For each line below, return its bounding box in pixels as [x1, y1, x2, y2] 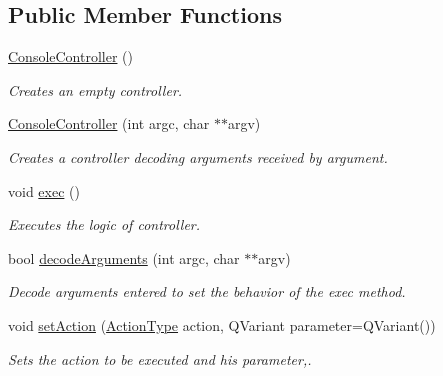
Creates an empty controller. [8, 79, 183, 100]
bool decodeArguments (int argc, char [8, 247, 240, 268]
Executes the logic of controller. [8, 214, 201, 235]
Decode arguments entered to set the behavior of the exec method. [8, 281, 406, 302]
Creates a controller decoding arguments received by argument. [8, 146, 388, 167]
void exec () [8, 180, 80, 201]
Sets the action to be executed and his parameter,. [8, 348, 312, 369]
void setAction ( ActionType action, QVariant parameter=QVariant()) [8, 314, 436, 335]
